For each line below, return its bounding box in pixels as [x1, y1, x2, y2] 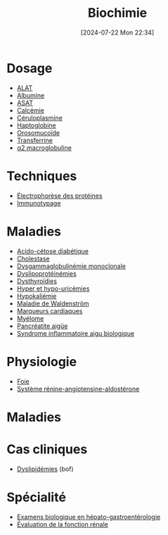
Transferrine [16, 136, 53, 144]
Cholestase [16, 254, 50, 263]
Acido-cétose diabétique [16, 246, 89, 255]
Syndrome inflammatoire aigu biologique [16, 329, 135, 337]
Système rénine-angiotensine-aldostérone [16, 384, 140, 393]
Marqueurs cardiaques [16, 306, 83, 315]
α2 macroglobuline [16, 143, 72, 152]
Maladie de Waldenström [16, 299, 89, 308]
